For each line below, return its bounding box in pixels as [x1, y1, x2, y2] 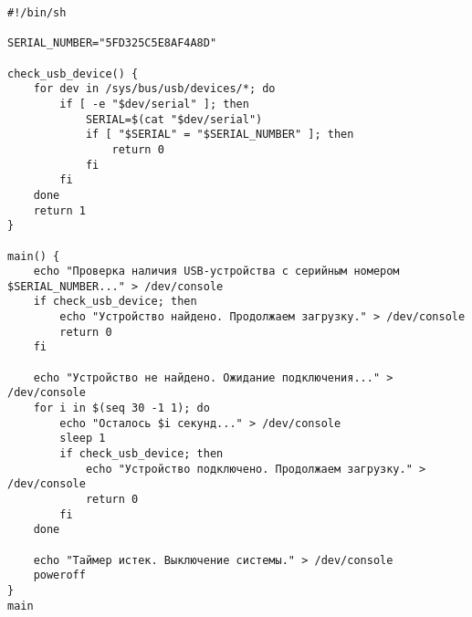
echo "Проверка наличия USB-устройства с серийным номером [33, 265, 400, 278]
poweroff [33, 569, 86, 582]
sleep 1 [59, 432, 106, 445]
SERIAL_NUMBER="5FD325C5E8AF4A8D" [7, 37, 217, 50]
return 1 [33, 204, 86, 217]
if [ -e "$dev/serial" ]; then [59, 97, 249, 110]
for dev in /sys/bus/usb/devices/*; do [33, 82, 276, 96]
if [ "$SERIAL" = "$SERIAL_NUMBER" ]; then [85, 128, 354, 141]
